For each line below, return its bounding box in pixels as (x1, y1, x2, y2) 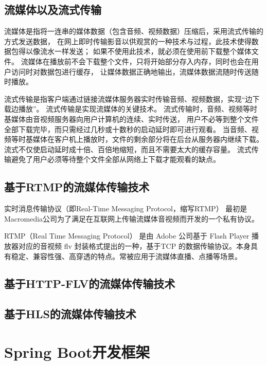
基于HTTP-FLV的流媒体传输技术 (4, 276, 175, 291)
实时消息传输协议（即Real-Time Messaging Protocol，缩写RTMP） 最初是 (4, 203, 247, 214)
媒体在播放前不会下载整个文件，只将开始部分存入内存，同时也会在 (28, 56, 252, 66)
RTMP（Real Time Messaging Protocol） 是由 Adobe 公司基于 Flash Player (4, 230, 250, 241)
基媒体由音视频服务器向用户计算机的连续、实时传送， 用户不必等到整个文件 (4, 113, 259, 124)
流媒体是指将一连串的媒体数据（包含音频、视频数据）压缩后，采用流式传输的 (4, 26, 263, 36)
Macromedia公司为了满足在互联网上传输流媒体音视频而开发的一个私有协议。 (4, 213, 259, 224)
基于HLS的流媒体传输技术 (4, 306, 136, 322)
